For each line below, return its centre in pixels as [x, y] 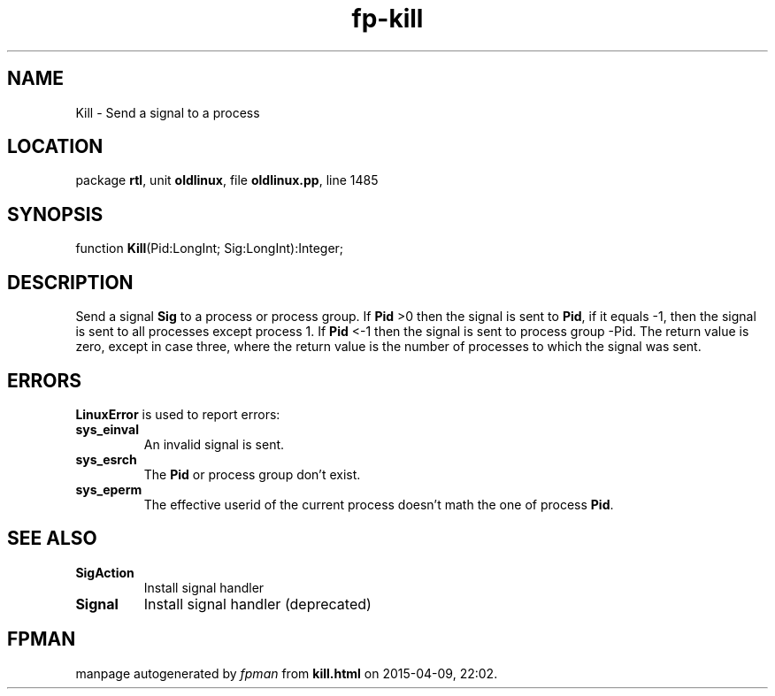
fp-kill [387, 19]
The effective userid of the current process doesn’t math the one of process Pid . [379, 504]
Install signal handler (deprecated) [257, 604]
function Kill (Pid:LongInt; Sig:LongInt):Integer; [210, 249]
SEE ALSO [52, 539]
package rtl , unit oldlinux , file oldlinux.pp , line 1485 [227, 180]
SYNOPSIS [55, 214]
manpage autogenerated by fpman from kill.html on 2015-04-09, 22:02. [287, 673]
